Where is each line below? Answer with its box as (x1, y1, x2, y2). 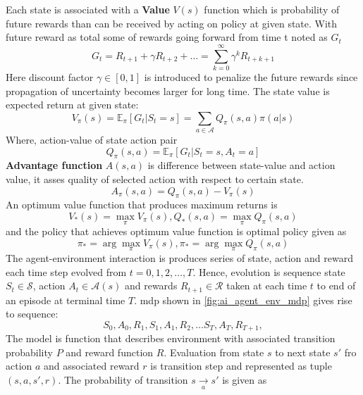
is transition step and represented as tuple (150, 358, 332, 373)
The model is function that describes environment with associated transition (6, 331, 336, 346)
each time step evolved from (6, 264, 127, 279)
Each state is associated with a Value (6, 2, 170, 16)
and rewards (124, 278, 178, 293)
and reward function (66, 344, 154, 359)
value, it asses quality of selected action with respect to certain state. (6, 172, 304, 186)
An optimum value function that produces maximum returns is (6, 197, 278, 212)
